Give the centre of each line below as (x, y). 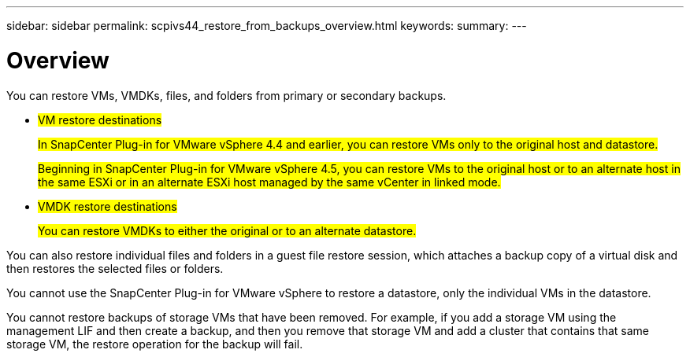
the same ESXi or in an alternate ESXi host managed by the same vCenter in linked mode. (269, 182)
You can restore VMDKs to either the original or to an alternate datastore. (227, 230)
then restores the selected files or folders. (115, 268)
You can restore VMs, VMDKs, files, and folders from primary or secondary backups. (226, 95)
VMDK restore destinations (108, 206)
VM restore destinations (100, 120)
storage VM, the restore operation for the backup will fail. (155, 344)
